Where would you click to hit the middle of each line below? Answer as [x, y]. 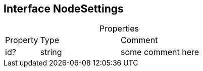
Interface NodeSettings [64, 9]
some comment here [160, 52]
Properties [119, 29]
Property [22, 40]
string [51, 52]
